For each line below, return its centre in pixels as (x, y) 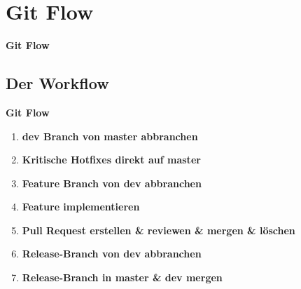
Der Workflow (57, 83)
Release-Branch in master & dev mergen (122, 277)
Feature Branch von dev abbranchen (112, 183)
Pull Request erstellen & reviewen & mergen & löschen (159, 230)
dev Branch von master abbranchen (110, 136)
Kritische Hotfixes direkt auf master (111, 160)
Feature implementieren (81, 207)
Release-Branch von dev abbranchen (112, 254)
